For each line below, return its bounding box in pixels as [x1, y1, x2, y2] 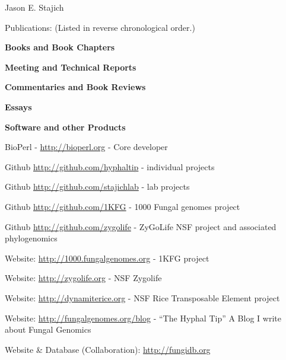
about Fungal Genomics [5, 323, 91, 336]
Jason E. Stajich [5, 1, 64, 13]
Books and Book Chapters [5, 41, 115, 53]
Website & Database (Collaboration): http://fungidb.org [5, 343, 211, 355]
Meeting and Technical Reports [5, 60, 136, 73]
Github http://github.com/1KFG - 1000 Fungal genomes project [5, 200, 240, 212]
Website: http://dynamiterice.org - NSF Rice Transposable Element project [5, 291, 280, 304]
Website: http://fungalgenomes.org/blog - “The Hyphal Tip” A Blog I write [5, 311, 281, 324]
